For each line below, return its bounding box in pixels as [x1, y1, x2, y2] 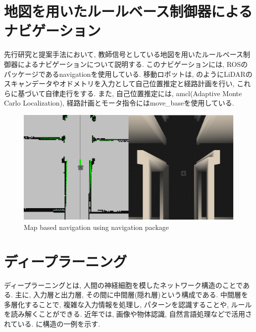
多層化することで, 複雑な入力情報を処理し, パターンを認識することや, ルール [4, 299, 252, 309]
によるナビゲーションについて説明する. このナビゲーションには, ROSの [17, 58, 248, 69]
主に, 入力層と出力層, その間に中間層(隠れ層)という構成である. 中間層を [15, 289, 248, 300]
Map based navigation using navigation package [24, 221, 169, 232]
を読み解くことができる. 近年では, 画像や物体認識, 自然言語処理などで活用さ [4, 309, 253, 319]
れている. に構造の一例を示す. [4, 318, 101, 329]
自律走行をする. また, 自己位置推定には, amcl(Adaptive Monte [45, 88, 242, 98]
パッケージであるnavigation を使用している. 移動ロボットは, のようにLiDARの [4, 68, 253, 79]
